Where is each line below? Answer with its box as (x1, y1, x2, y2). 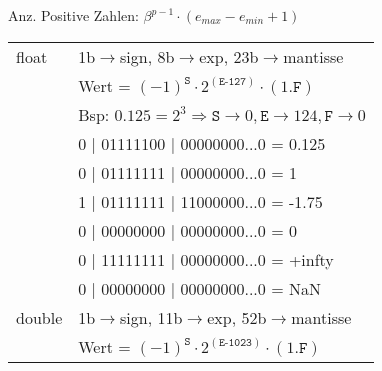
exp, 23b (199, 44, 259, 68)
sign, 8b (120, 44, 175, 68)
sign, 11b (120, 305, 183, 329)
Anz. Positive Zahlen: (8, 5, 139, 25)
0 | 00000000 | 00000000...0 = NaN (78, 276, 321, 300)
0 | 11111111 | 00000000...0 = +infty (78, 247, 334, 271)
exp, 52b (207, 305, 267, 329)
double (16, 305, 63, 329)
